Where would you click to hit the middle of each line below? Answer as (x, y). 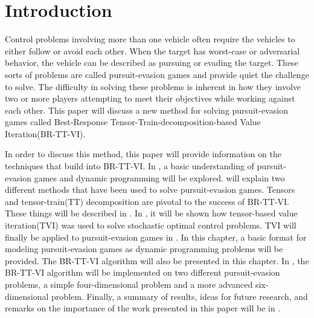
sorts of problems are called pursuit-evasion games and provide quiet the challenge (157, 74)
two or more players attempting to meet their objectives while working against (150, 98)
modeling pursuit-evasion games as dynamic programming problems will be (144, 249)
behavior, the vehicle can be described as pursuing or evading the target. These (152, 63)
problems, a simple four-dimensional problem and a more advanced (129, 284)
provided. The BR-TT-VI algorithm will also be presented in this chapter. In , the (157, 260)
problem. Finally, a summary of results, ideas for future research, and (180, 296)
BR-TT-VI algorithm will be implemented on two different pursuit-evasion (143, 272)
